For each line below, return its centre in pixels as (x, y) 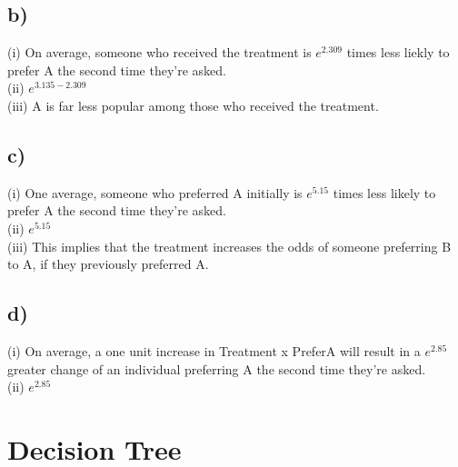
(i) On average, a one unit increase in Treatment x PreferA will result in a (214, 350)
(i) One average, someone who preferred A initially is (155, 192)
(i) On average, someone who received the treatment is (159, 52)
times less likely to (384, 192)
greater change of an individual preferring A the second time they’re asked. (217, 368)
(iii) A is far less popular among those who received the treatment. (193, 105)
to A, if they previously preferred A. (108, 264)
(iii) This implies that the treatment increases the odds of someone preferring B (229, 246)
